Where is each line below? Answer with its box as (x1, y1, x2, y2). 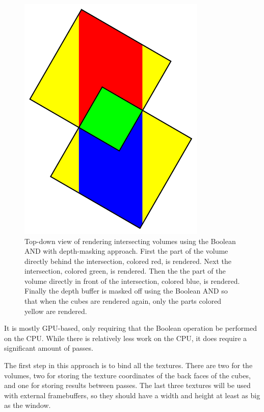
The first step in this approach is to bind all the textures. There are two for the (4, 360, 253, 371)
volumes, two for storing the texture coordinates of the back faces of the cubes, (4, 370, 251, 380)
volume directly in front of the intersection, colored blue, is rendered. (24, 275, 240, 286)
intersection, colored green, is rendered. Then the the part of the (24, 265, 226, 276)
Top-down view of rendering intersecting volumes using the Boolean (24, 235, 236, 246)
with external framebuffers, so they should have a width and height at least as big (4, 390, 260, 400)
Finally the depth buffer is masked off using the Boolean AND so (24, 285, 228, 296)
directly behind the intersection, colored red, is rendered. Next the (24, 255, 232, 266)
